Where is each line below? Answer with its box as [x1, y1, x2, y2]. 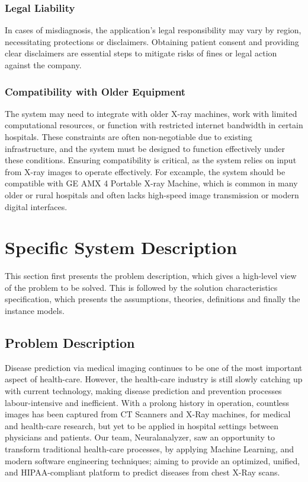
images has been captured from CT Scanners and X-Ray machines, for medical [5, 408, 291, 420]
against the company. [5, 59, 82, 71]
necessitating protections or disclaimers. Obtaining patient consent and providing [5, 35, 299, 47]
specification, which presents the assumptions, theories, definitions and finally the [5, 293, 300, 305]
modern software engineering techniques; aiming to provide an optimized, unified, [5, 454, 300, 467]
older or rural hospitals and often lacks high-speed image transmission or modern [5, 188, 299, 201]
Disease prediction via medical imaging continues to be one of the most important [5, 361, 303, 373]
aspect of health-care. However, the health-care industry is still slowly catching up [5, 373, 303, 385]
